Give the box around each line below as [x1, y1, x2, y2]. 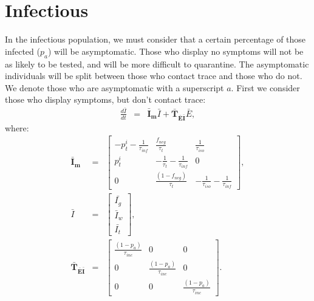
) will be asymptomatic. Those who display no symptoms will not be [47, 44, 304, 57]
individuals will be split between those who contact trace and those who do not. [5, 69, 302, 82]
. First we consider [231, 81, 300, 94]
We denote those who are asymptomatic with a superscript [5, 81, 224, 94]
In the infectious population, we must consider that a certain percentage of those [5, 33, 306, 46]
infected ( [5, 44, 40, 57]
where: [5, 121, 29, 134]
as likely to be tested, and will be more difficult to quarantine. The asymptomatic [5, 57, 309, 70]
